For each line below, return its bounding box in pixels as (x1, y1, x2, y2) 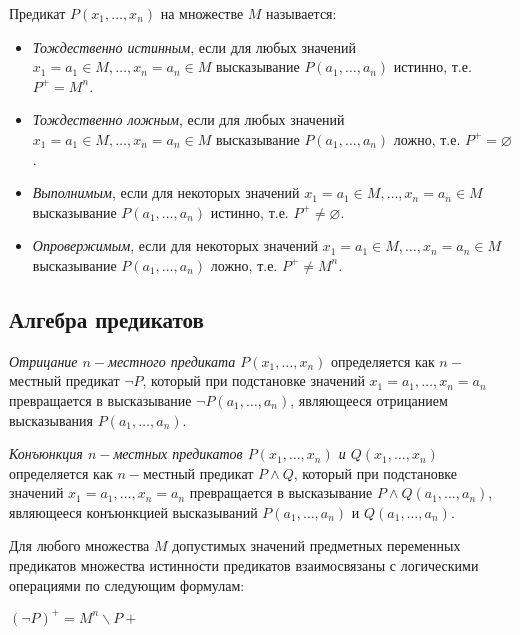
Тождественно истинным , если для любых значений (32, 36, 356, 57)
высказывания (9, 409, 94, 430)
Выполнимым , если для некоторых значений (32, 182, 300, 203)
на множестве (160, 3, 244, 23)
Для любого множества (9, 535, 150, 556)
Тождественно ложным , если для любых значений (32, 109, 345, 130)
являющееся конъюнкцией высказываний (9, 501, 258, 522)
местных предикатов (113, 443, 243, 464)
